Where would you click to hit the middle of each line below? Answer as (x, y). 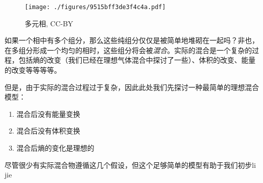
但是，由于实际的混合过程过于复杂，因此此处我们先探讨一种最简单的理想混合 (132, 87)
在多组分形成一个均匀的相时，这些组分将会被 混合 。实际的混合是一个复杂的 (128, 50)
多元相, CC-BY (49, 23)
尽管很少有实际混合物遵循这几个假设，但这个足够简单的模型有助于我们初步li (130, 165)
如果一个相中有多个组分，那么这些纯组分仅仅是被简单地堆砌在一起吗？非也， (132, 40)
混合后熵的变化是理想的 (55, 148)
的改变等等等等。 (33, 70)
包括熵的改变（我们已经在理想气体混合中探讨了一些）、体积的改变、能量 (137, 60)
